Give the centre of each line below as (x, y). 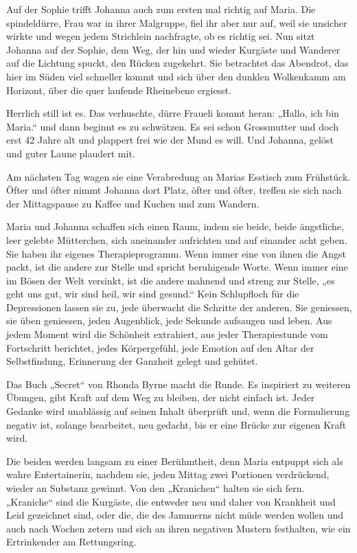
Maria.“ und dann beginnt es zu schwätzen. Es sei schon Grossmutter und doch (172, 126)
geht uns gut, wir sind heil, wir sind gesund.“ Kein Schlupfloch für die (153, 294)
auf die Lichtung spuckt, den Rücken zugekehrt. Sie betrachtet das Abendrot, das (177, 63)
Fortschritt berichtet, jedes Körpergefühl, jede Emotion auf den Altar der (160, 347)
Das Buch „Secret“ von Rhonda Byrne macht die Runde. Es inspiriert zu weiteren (178, 384)
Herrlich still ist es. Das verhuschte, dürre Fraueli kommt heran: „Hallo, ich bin (173, 113)
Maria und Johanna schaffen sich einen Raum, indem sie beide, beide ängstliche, (175, 226)
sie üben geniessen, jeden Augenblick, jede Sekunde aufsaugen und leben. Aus (169, 320)
